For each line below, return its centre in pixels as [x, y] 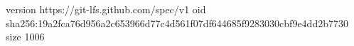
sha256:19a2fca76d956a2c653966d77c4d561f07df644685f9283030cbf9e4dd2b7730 [177, 23]
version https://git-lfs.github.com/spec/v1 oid [106, 9]
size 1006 [25, 37]
